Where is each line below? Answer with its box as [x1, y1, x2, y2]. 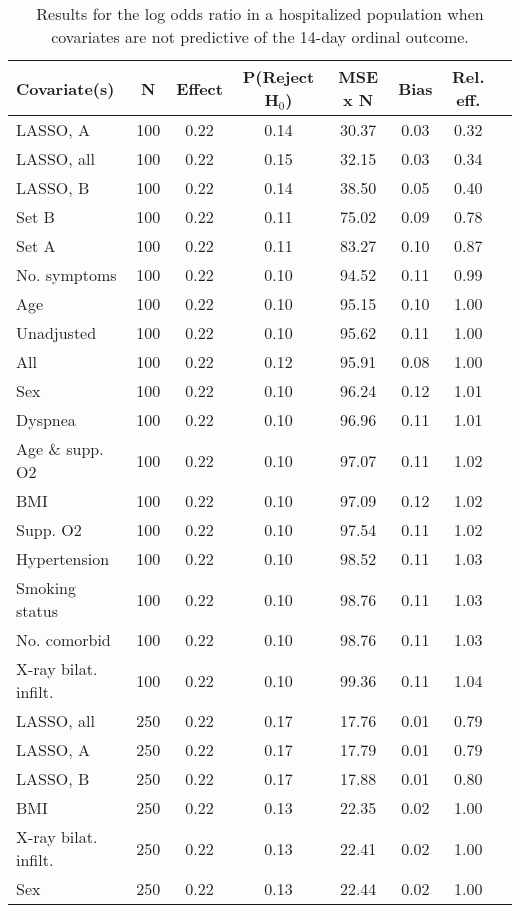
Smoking [16, 576, 77, 599]
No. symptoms [16, 263, 117, 286]
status [16, 599, 58, 622]
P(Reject [242, 65, 315, 88]
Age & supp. [16, 437, 104, 460]
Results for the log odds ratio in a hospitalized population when [36, 2, 484, 25]
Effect [176, 76, 223, 100]
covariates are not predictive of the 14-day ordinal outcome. [51, 25, 469, 48]
